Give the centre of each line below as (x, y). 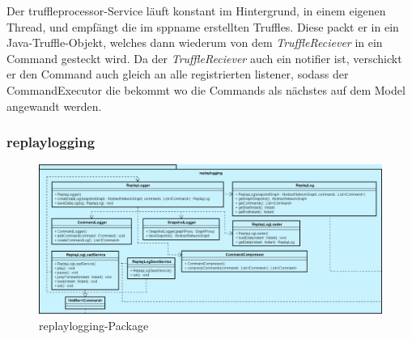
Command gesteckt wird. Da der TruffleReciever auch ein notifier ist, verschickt (204, 58)
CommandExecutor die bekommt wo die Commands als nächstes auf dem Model (206, 89)
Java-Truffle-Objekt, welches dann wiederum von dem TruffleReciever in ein (195, 42)
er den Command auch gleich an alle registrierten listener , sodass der (178, 74)
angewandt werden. (54, 106)
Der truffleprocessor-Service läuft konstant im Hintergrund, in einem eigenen (196, 11)
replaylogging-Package (94, 325)
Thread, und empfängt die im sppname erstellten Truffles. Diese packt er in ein (203, 26)
